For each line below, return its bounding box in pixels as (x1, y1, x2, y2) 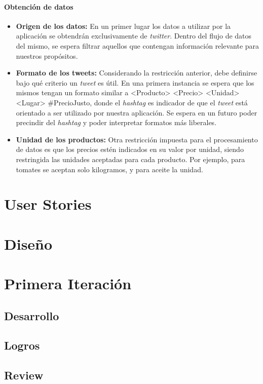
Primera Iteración (4, 273, 132, 294)
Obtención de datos (4, 1, 73, 12)
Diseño (4, 233, 53, 254)
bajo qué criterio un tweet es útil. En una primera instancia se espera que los (16, 77, 254, 88)
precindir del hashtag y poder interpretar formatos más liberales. (16, 117, 217, 128)
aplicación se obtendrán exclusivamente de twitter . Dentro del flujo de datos (16, 30, 252, 41)
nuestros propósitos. (16, 50, 78, 61)
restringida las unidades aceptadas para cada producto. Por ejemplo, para (16, 153, 245, 164)
